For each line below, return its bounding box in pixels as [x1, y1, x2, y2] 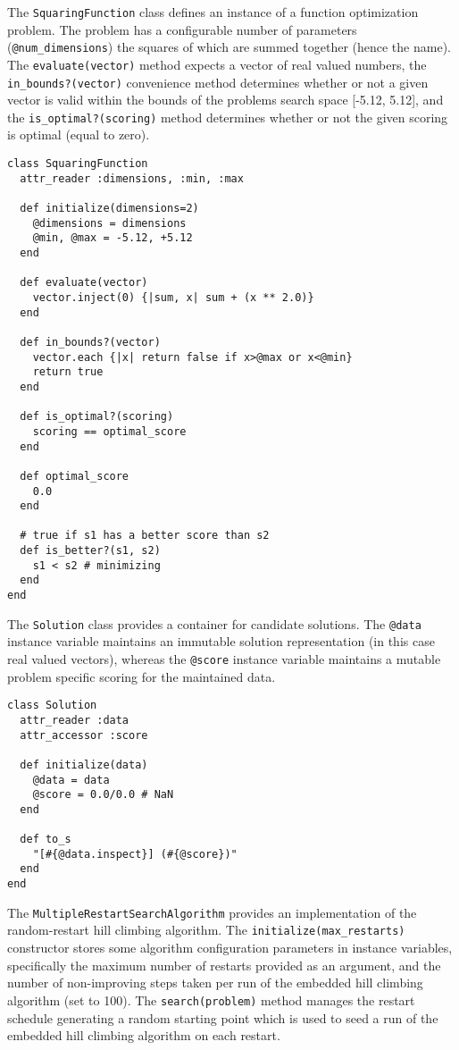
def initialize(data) [20, 758, 148, 771]
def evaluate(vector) [20, 276, 148, 290]
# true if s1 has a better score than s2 [20, 529, 270, 542]
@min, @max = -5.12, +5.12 [32, 231, 193, 245]
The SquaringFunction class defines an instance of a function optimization [7, 3, 419, 21]
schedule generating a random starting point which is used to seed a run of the [7, 1008, 438, 1027]
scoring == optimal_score [32, 424, 187, 438]
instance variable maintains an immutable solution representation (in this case [7, 632, 435, 651]
